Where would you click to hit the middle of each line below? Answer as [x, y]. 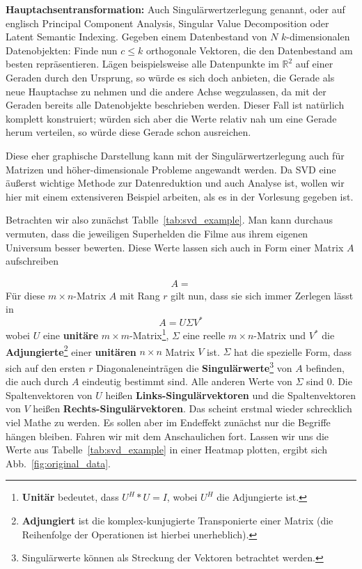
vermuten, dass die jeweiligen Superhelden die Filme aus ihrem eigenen [157, 233]
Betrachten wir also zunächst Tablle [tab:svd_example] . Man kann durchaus [170, 220]
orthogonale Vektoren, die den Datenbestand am [249, 50]
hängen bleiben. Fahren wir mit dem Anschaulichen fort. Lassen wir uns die [167, 436]
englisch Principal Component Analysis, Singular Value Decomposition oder [167, 23]
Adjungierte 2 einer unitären [71, 350]
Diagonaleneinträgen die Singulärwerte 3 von [194, 366]
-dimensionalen [318, 37]
